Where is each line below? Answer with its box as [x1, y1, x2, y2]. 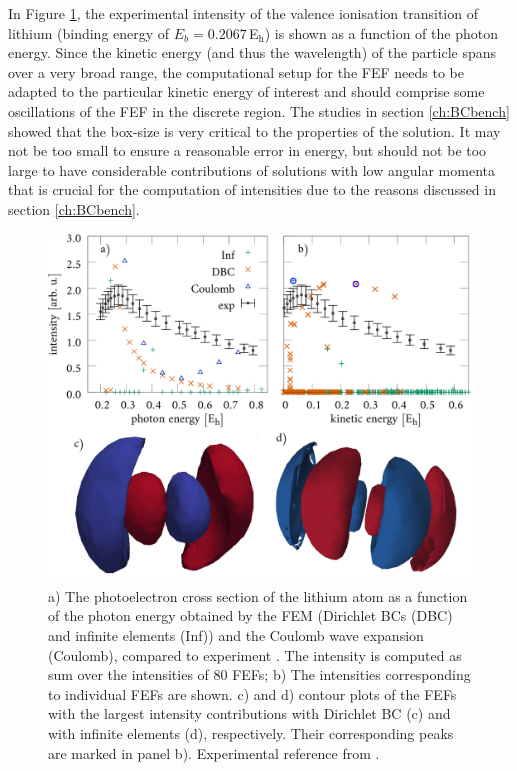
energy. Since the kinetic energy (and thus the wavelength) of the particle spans [8, 42, 497, 63]
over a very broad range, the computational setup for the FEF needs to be [8, 61, 464, 82]
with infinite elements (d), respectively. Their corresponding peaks [48, 722, 454, 743]
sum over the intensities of [48, 664, 209, 685]
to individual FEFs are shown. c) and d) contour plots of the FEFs [48, 683, 457, 704]
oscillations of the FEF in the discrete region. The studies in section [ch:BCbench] [8, 100, 510, 121]
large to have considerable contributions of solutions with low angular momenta [8, 159, 495, 180]
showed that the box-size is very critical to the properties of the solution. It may [8, 120, 501, 141]
